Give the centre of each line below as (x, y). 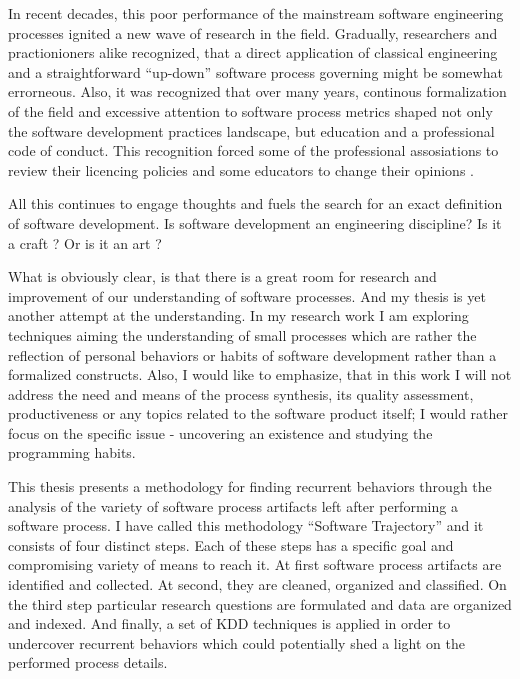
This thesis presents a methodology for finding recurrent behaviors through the (250, 486)
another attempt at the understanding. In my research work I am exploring (238, 315)
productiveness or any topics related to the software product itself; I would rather (258, 413)
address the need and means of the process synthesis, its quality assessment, (241, 393)
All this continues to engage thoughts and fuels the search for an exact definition (255, 203)
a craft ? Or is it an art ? (85, 242)
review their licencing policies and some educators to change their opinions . (241, 169)
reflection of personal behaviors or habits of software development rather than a (252, 354)
